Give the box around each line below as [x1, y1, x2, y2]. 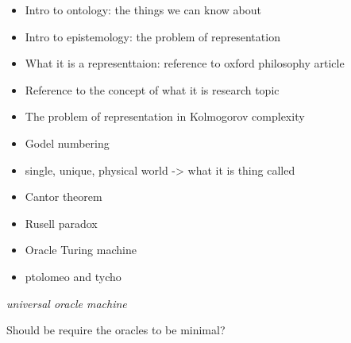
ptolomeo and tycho [25, 268, 121, 284]
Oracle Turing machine [25, 241, 137, 258]
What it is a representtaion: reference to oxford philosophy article [25, 55, 345, 71]
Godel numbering [25, 134, 110, 151]
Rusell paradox [25, 214, 98, 231]
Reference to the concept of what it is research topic [25, 81, 280, 98]
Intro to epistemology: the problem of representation [25, 28, 280, 44]
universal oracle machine [6, 295, 127, 311]
